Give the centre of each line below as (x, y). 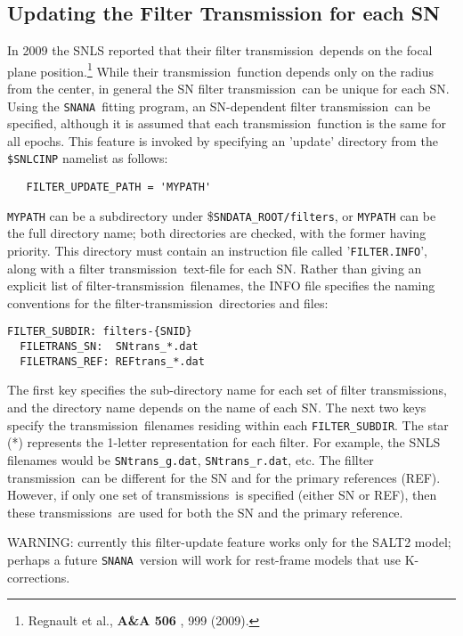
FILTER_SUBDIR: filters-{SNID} (100, 332)
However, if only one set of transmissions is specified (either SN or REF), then (222, 495)
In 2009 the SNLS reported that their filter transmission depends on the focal (220, 50)
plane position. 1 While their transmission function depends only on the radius (221, 69)
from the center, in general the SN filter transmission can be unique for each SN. (228, 89)
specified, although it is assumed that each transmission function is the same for (227, 123)
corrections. (39, 577)
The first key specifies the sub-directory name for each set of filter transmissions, (227, 390)
